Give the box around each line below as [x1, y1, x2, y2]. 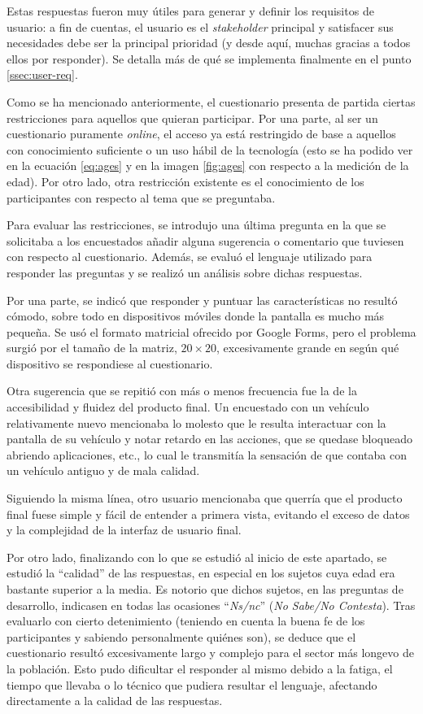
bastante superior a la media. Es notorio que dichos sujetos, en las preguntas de [7, 581, 403, 597]
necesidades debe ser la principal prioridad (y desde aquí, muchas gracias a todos [7, 34, 411, 51]
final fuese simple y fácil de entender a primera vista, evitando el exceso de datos [7, 505, 410, 522]
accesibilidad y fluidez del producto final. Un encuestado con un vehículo [7, 398, 369, 416]
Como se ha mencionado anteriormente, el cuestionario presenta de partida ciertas [7, 93, 416, 110]
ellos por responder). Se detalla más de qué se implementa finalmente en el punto [7, 50, 412, 67]
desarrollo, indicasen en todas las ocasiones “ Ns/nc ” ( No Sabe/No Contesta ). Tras [7, 596, 416, 613]
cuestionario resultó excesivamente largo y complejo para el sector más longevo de [7, 644, 415, 661]
